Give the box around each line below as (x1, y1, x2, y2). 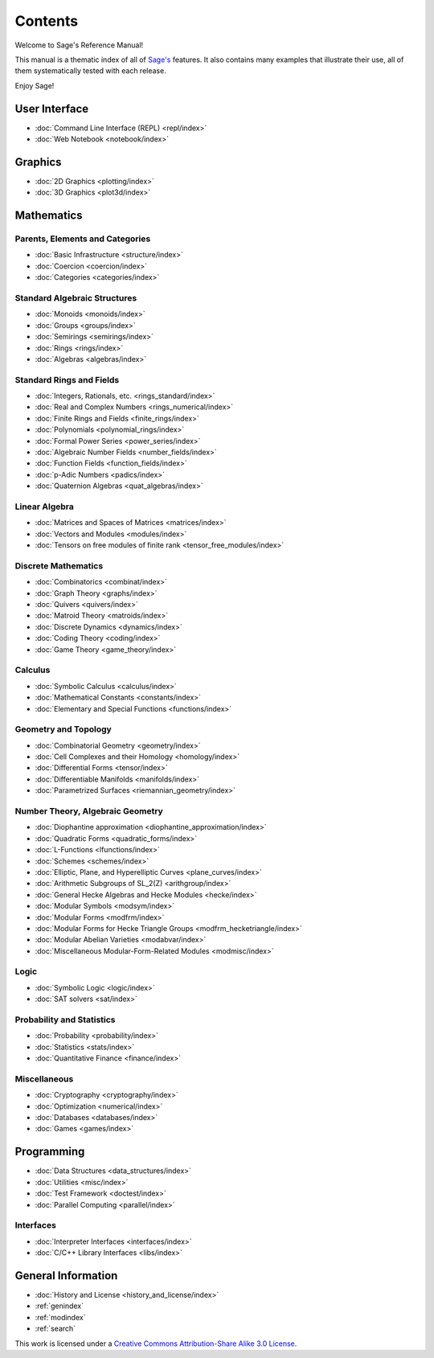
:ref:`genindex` (35, 1301, 84, 1311)
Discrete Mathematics (14, 560, 104, 571)
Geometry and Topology (14, 724, 112, 735)
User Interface (14, 101, 89, 116)
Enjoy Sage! (14, 80, 55, 90)
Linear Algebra (14, 501, 74, 512)
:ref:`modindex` (35, 1312, 86, 1322)
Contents (14, 12, 79, 30)
